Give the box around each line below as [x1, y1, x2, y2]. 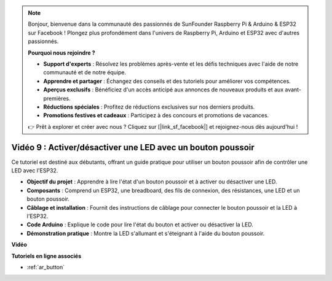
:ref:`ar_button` [26, 263, 65, 271]
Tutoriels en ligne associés [11, 252, 82, 260]
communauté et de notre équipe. [43, 69, 127, 76]
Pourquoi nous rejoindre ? [28, 49, 95, 56]
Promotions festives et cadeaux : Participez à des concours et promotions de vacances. [43, 112, 269, 119]
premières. [43, 94, 71, 102]
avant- [285, 86, 301, 93]
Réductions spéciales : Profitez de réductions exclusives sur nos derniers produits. [43, 103, 255, 110]
